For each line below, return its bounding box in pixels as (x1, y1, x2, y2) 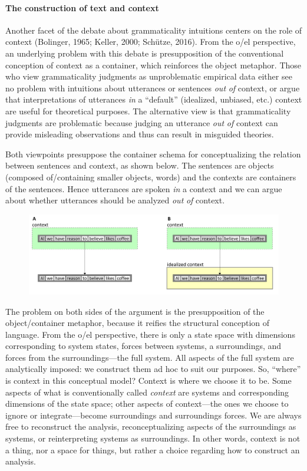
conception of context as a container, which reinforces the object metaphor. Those (5, 58, 302, 71)
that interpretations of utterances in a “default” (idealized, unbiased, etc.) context (5, 93, 302, 106)
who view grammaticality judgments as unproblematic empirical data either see (5, 70, 292, 83)
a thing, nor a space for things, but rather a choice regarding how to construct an (5, 443, 300, 456)
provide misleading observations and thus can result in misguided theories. (5, 128, 274, 140)
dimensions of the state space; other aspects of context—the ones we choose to (5, 397, 289, 410)
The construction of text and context (5, 1, 159, 14)
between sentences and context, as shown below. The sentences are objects (5, 159, 274, 172)
